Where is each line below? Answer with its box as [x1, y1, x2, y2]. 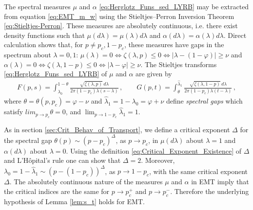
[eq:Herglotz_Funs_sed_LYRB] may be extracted [99, 1, 249, 11]
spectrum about [4, 50, 51, 60]
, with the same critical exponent [149, 166, 248, 176]
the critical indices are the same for [4, 186, 110, 196]
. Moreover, [141, 155, 175, 165]
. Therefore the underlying [170, 186, 249, 196]
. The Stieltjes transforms [140, 59, 217, 69]
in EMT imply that [191, 176, 249, 187]
